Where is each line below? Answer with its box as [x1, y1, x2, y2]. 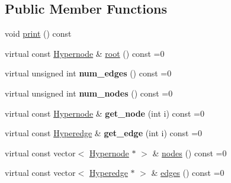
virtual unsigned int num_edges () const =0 [5, 67, 172, 79]
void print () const [5, 27, 72, 40]
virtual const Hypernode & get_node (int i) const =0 [5, 107, 204, 119]
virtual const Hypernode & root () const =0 [5, 47, 165, 59]
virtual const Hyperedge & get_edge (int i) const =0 [5, 127, 203, 139]
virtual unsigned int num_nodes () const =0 [5, 86, 173, 99]
